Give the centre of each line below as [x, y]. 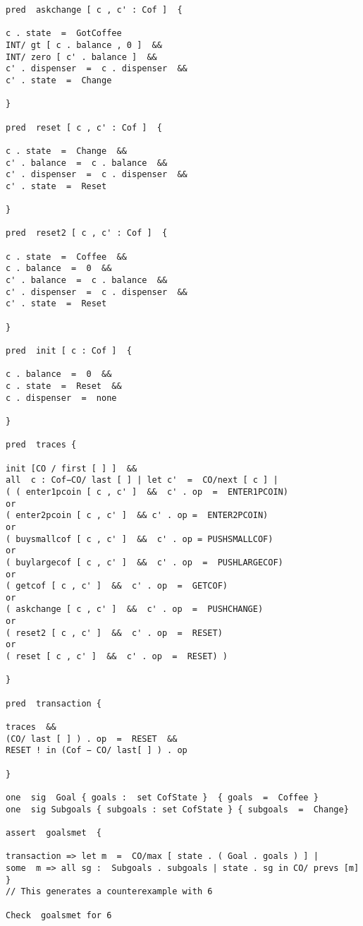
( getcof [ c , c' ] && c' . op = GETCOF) [117, 586]
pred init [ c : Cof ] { [69, 351]
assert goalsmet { [54, 832]
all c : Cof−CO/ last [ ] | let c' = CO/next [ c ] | [142, 480]
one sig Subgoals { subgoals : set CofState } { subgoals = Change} [177, 809]
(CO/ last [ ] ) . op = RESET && [92, 739]
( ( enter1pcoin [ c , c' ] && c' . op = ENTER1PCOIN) [147, 492]
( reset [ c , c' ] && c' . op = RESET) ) [117, 657]
